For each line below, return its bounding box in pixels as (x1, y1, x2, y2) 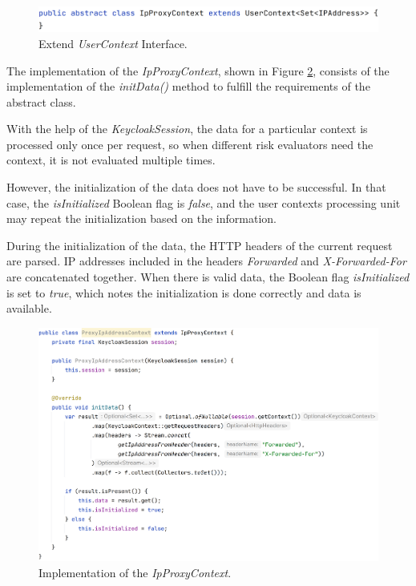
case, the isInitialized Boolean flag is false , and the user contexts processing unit (6, 194, 401, 211)
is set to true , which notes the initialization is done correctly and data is (6, 284, 361, 301)
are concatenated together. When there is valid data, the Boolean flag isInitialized (6, 269, 410, 285)
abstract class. (6, 93, 76, 110)
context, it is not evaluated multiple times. (6, 152, 216, 168)
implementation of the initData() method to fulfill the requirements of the (6, 78, 370, 95)
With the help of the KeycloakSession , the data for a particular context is (6, 120, 368, 137)
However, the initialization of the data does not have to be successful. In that (6, 179, 386, 196)
